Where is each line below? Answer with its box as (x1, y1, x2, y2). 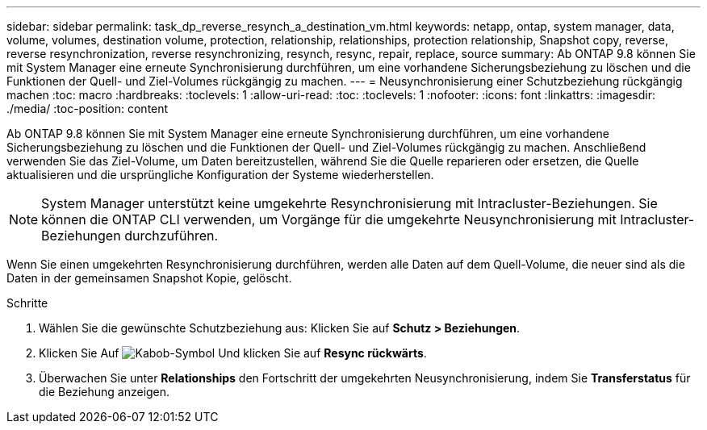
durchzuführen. (124, 228, 219, 244)
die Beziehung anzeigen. (39, 385, 170, 399)
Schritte (6, 296, 48, 310)
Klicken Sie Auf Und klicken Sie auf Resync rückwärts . (39, 346, 427, 360)
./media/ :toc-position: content (6, 102, 169, 115)
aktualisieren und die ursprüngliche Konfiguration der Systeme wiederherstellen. (6, 168, 434, 182)
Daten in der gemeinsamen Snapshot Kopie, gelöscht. (6, 271, 292, 285)
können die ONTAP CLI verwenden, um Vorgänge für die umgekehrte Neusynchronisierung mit (41, 211, 617, 228)
